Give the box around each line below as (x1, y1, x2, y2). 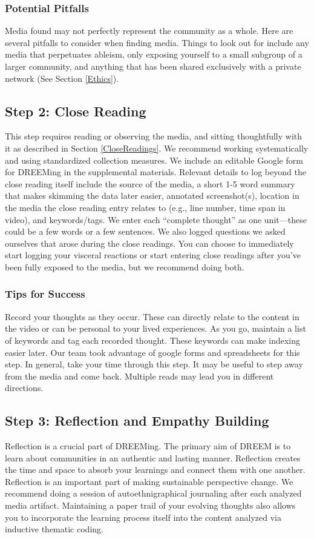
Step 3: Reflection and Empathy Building (5, 411, 269, 430)
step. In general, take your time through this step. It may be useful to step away (5, 358, 303, 370)
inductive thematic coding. (5, 523, 103, 535)
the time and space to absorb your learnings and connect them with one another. (5, 463, 306, 476)
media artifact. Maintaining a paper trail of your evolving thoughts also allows (5, 499, 296, 512)
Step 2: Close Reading (5, 101, 146, 120)
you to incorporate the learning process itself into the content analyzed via (5, 511, 281, 523)
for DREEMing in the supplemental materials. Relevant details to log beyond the (5, 166, 306, 178)
